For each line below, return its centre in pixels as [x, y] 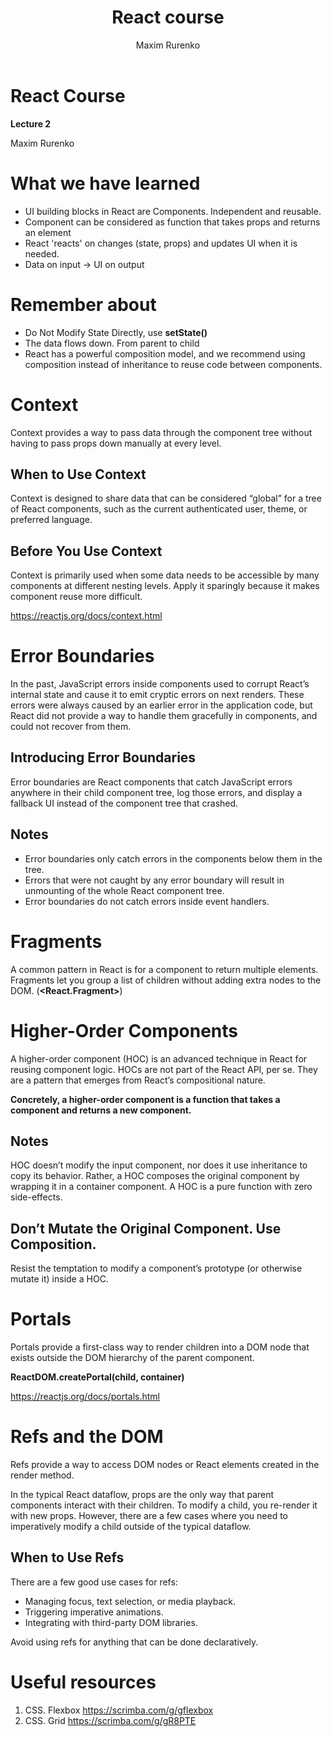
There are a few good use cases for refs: [94, 1582]
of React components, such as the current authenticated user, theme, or [159, 509]
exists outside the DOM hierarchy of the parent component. [132, 1358]
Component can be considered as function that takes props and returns [172, 222]
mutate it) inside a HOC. [59, 1279]
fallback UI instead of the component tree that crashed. [124, 803]
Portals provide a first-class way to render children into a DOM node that [160, 1347]
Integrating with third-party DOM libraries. [111, 1622]
